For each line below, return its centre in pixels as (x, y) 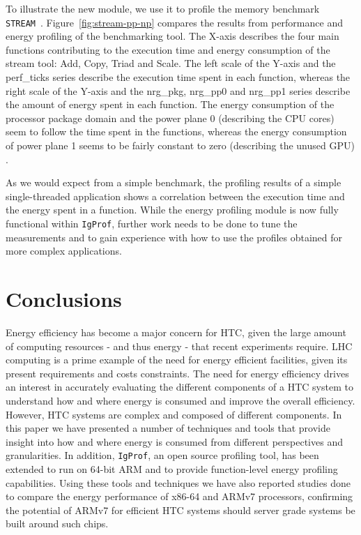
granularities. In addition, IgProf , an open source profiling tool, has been (162, 455)
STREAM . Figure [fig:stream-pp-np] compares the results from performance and (174, 22)
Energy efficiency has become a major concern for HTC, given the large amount (176, 332)
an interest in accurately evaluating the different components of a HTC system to (179, 387)
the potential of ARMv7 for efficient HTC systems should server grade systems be (180, 510)
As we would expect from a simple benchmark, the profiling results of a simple (174, 182)
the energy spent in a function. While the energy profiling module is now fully (172, 210)
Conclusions (64, 299)
